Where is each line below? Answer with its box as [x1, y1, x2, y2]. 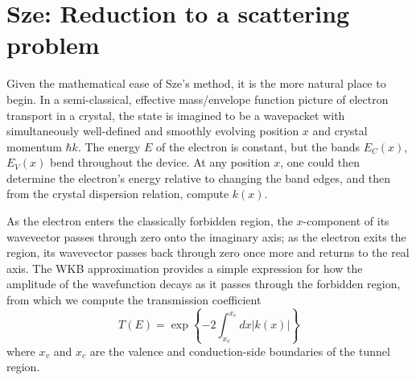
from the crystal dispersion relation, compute [6, 185, 229, 202]
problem [6, 28, 100, 61]
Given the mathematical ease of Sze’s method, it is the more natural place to [6, 75, 386, 92]
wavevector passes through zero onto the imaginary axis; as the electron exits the [6, 228, 406, 245]
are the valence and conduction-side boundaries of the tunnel [89, 342, 390, 359]
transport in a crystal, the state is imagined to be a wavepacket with [6, 106, 345, 123]
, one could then [280, 154, 360, 171]
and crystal [312, 122, 368, 139]
